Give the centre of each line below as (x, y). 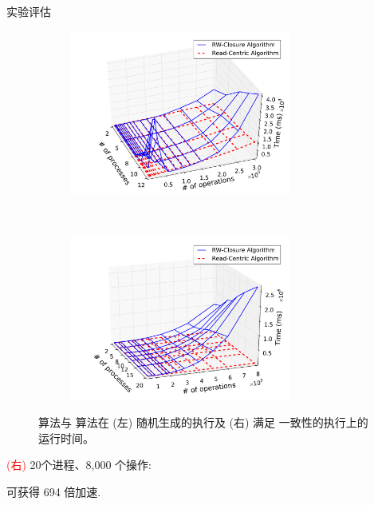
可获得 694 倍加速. (54, 491)
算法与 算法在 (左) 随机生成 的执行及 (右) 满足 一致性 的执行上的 (203, 421)
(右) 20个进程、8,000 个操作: (79, 465)
